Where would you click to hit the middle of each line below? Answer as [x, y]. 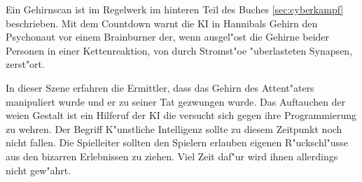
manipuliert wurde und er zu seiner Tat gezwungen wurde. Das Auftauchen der [176, 101]
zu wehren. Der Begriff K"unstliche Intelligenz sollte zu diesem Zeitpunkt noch [174, 128]
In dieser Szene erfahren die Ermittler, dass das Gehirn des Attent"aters [160, 87]
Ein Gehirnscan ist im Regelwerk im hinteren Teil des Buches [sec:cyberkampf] [175, 9]
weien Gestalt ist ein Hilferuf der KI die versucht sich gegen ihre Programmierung [181, 115]
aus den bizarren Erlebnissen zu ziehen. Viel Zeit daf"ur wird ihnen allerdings [172, 156]
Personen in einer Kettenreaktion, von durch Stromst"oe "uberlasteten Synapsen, [179, 50]
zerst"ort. [25, 64]
